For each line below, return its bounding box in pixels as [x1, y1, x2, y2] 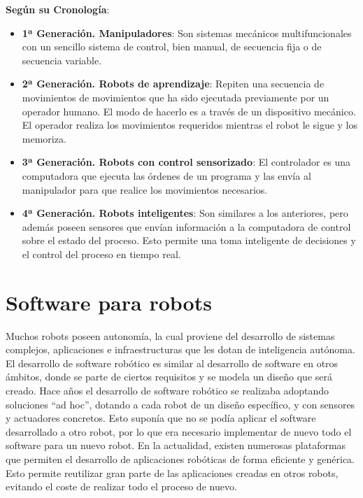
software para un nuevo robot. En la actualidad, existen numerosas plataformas [6, 438, 346, 453]
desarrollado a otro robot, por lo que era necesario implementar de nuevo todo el [6, 424, 352, 439]
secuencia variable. [22, 52, 102, 67]
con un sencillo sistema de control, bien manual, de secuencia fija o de [22, 39, 322, 54]
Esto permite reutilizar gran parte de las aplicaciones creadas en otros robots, [6, 465, 339, 480]
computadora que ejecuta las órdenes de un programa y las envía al [22, 168, 311, 183]
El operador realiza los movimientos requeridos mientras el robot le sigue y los [22, 118, 358, 132]
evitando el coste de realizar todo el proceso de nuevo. [6, 479, 237, 494]
